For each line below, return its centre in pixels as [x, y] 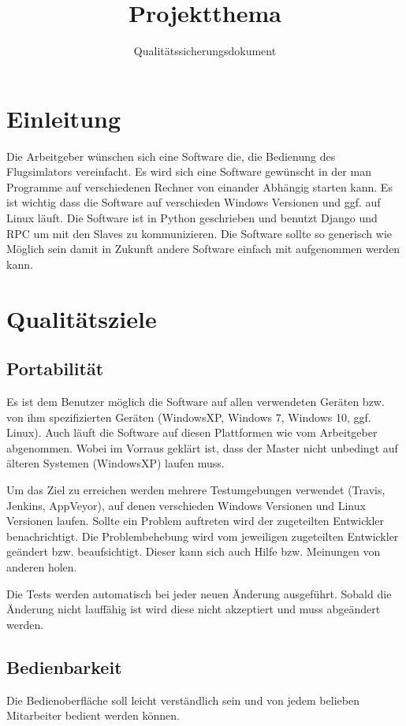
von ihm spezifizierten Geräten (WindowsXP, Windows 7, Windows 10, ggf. [189, 417]
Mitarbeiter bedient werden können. [93, 715]
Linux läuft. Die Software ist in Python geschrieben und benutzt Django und [192, 218]
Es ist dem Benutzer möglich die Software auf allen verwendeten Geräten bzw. [196, 401]
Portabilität [55, 369]
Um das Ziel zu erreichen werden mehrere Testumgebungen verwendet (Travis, [196, 489]
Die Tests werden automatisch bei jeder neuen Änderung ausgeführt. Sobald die [199, 593]
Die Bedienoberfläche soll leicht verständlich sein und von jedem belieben [183, 700]
